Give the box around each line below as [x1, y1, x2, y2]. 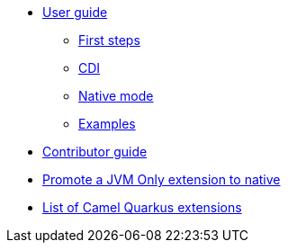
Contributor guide [42, 144, 148, 159]
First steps [78, 32, 140, 48]
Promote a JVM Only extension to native [42, 172, 281, 187]
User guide [42, 4, 108, 20]
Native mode [78, 88, 154, 103]
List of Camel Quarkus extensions [42, 200, 242, 215]
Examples [78, 116, 136, 131]
